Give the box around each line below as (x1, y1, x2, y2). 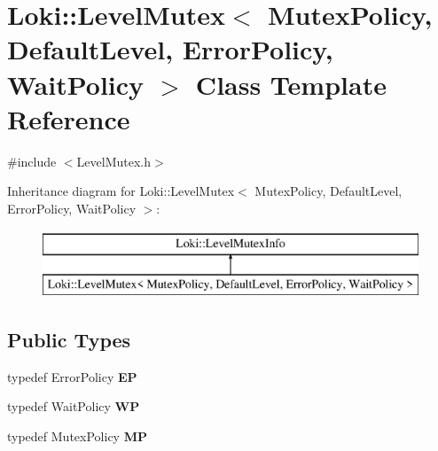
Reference (7, 100, 130, 136)
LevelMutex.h (76, 152, 151, 170)
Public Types (7, 326, 131, 354)
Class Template (195, 66, 387, 102)
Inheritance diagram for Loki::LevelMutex (7, 182, 235, 200)
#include (7, 152, 57, 170)
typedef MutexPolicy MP (7, 427, 147, 446)
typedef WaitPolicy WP (7, 397, 140, 416)
